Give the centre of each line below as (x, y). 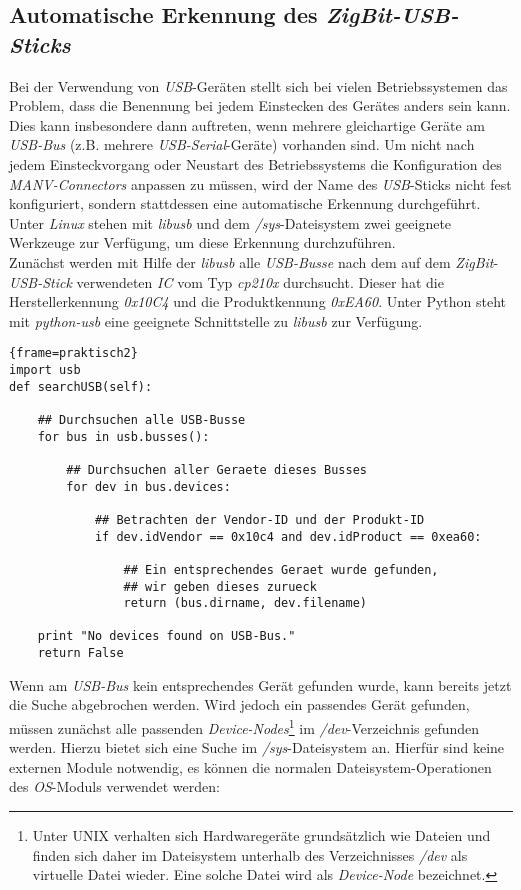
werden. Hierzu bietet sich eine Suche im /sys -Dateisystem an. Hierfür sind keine (257, 747)
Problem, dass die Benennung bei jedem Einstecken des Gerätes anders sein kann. (260, 105)
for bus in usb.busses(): (123, 436)
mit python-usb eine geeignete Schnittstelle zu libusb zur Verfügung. (216, 320)
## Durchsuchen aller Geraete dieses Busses (216, 469)
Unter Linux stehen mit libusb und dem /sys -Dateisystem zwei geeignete (230, 222)
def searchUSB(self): (81, 386)
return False (80, 653)
